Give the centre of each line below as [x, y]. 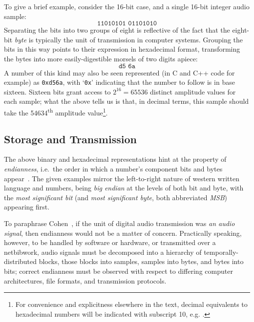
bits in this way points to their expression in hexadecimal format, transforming [122, 49]
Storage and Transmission [70, 139]
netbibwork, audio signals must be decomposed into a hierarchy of [103, 252]
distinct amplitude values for [193, 91]
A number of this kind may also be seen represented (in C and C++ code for [119, 72]
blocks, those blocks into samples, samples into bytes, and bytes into [141, 261]
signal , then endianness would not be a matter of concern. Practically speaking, [123, 233]
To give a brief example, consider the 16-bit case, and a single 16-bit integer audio [127, 6]
